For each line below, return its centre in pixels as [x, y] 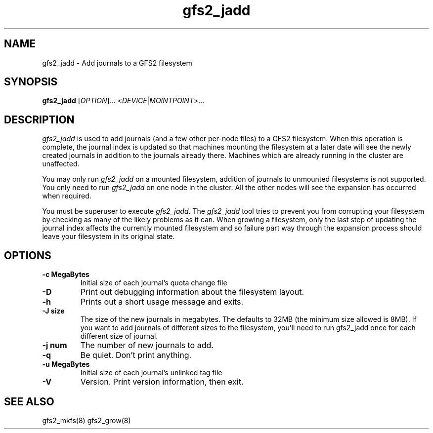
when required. [67, 196]
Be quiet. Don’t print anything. [136, 355]
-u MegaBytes [66, 364]
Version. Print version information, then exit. [162, 382]
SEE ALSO [29, 401]
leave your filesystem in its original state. [108, 236]
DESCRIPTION [39, 119]
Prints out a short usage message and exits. [162, 302]
